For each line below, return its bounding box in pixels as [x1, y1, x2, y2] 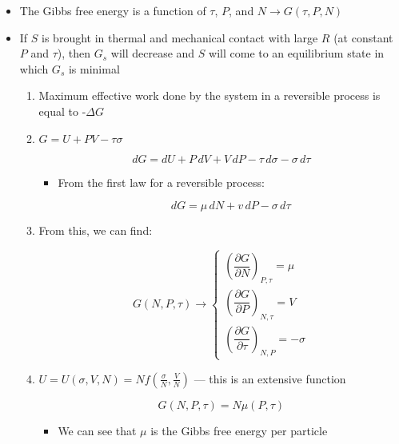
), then [57, 45, 91, 61]
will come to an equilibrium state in [209, 45, 385, 61]
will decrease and [110, 45, 195, 61]
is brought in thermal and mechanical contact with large [42, 29, 318, 46]
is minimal [68, 60, 120, 77]
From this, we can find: [38, 222, 153, 239]
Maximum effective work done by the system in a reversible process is [38, 87, 381, 104]
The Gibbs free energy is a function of [19, 2, 206, 18]
